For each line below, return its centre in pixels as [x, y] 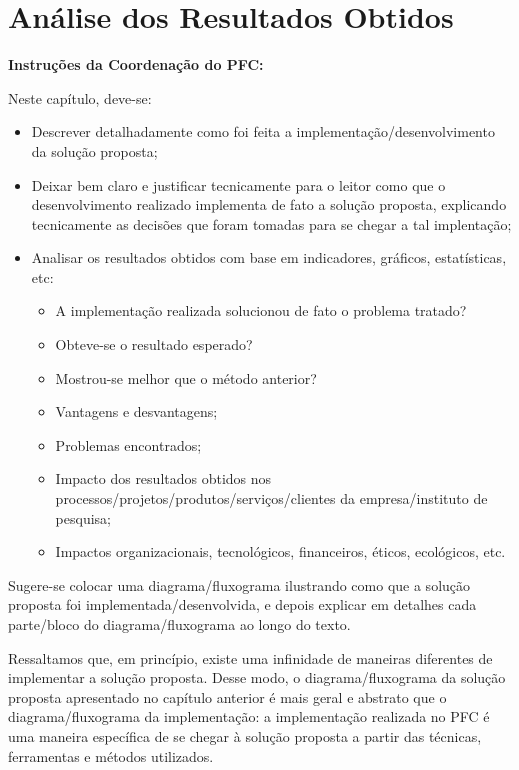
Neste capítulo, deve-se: [80, 97]
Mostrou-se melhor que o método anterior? [186, 377]
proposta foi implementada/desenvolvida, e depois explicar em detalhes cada [242, 604]
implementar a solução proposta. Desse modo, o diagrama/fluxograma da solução [257, 677]
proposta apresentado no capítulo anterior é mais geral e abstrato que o [227, 696]
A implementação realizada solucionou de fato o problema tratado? [261, 310]
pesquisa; [83, 517]
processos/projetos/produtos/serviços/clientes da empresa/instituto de [271, 498]
